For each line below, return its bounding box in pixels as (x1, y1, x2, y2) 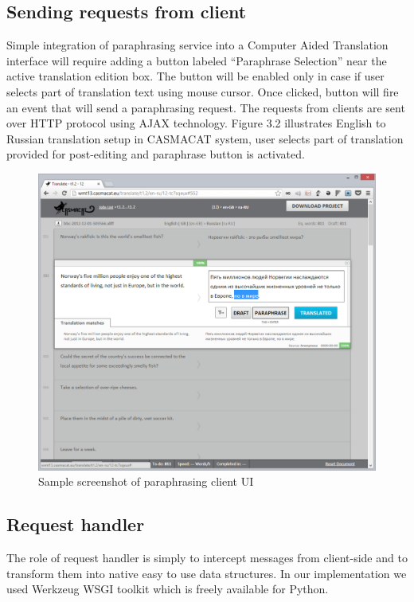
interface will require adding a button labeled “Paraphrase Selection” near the (6, 52, 387, 68)
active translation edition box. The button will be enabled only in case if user (6, 68, 385, 84)
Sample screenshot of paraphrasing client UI (38, 473, 254, 490)
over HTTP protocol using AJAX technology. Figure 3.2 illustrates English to (6, 115, 386, 131)
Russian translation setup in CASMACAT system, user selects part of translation (6, 130, 404, 147)
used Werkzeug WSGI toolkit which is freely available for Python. (6, 580, 329, 597)
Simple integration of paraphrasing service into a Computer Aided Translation (6, 37, 389, 53)
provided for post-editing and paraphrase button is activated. (6, 146, 305, 162)
